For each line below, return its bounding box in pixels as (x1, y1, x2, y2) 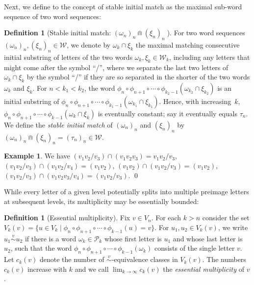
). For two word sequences (167, 27, 245, 38)
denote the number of (39, 254, 104, 264)
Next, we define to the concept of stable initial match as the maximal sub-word (4, 1, 242, 11)
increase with (27, 263, 67, 274)
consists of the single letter (154, 243, 235, 253)
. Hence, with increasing (159, 96, 231, 106)
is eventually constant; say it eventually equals (98, 108, 237, 118)
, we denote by (67, 39, 111, 50)
